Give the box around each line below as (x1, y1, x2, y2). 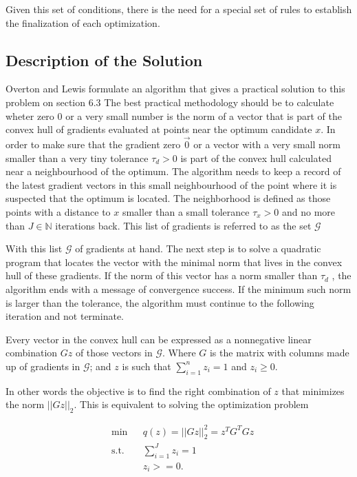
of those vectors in (75, 345, 153, 360)
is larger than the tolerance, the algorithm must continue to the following (6, 295, 314, 309)
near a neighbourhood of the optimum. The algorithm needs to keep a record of (6, 164, 341, 179)
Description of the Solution (6, 49, 203, 70)
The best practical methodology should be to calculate (104, 94, 334, 109)
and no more (281, 204, 336, 219)
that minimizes (281, 383, 345, 398)
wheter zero (6, 108, 54, 123)
